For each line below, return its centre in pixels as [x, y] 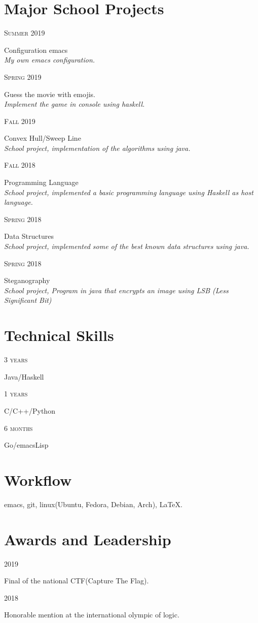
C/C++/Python [30, 410]
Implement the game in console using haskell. [75, 104]
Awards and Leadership [88, 539]
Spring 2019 [23, 76]
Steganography [27, 280]
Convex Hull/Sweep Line [43, 138]
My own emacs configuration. [50, 60]
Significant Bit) [28, 300]
